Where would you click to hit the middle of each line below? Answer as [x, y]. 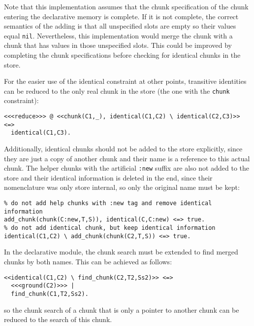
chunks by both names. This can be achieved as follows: [88, 261]
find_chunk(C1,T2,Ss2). [50, 294]
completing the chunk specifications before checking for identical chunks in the [122, 55]
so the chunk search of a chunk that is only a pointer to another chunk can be [122, 309]
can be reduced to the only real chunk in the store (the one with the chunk [117, 91]
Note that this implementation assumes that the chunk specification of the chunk [126, 6]
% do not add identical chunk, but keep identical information [110, 228]
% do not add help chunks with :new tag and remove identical [108, 203]
